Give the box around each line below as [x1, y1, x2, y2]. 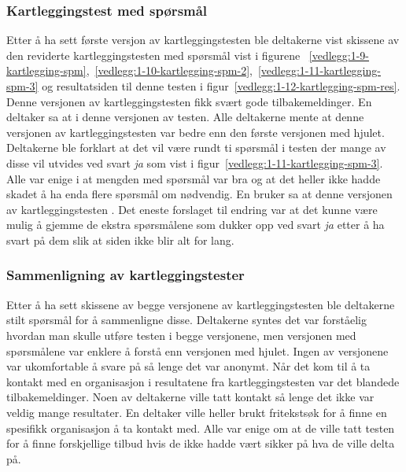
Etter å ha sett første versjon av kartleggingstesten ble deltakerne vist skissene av [6, 31, 400, 48]
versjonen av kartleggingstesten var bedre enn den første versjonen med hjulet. [6, 124, 385, 140]
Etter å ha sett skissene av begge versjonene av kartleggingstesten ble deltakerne [6, 296, 395, 312]
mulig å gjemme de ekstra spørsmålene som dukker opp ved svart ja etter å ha [6, 216, 385, 233]
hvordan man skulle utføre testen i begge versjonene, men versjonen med [6, 326, 356, 343]
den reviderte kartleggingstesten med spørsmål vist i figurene [6, 46, 301, 63]
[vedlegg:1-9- [308, 46, 370, 63]
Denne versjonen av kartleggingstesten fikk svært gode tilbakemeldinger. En [6, 93, 372, 109]
